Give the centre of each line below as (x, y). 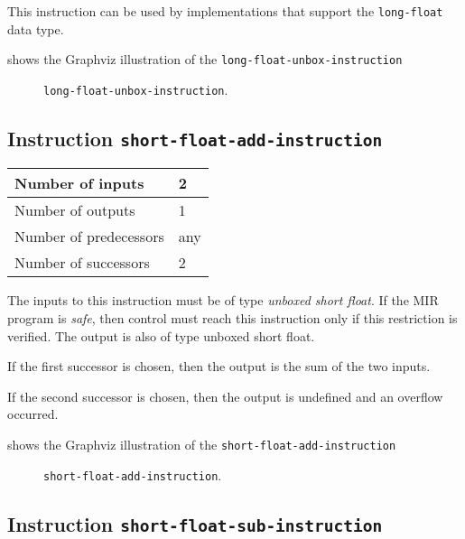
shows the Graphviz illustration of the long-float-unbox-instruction (205, 59)
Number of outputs (75, 210)
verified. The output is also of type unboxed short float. (161, 335)
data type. (36, 28)
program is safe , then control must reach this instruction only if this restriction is (232, 317)
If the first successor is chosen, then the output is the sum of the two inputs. (219, 366)
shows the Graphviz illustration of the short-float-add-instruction (202, 444)
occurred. (33, 414)
